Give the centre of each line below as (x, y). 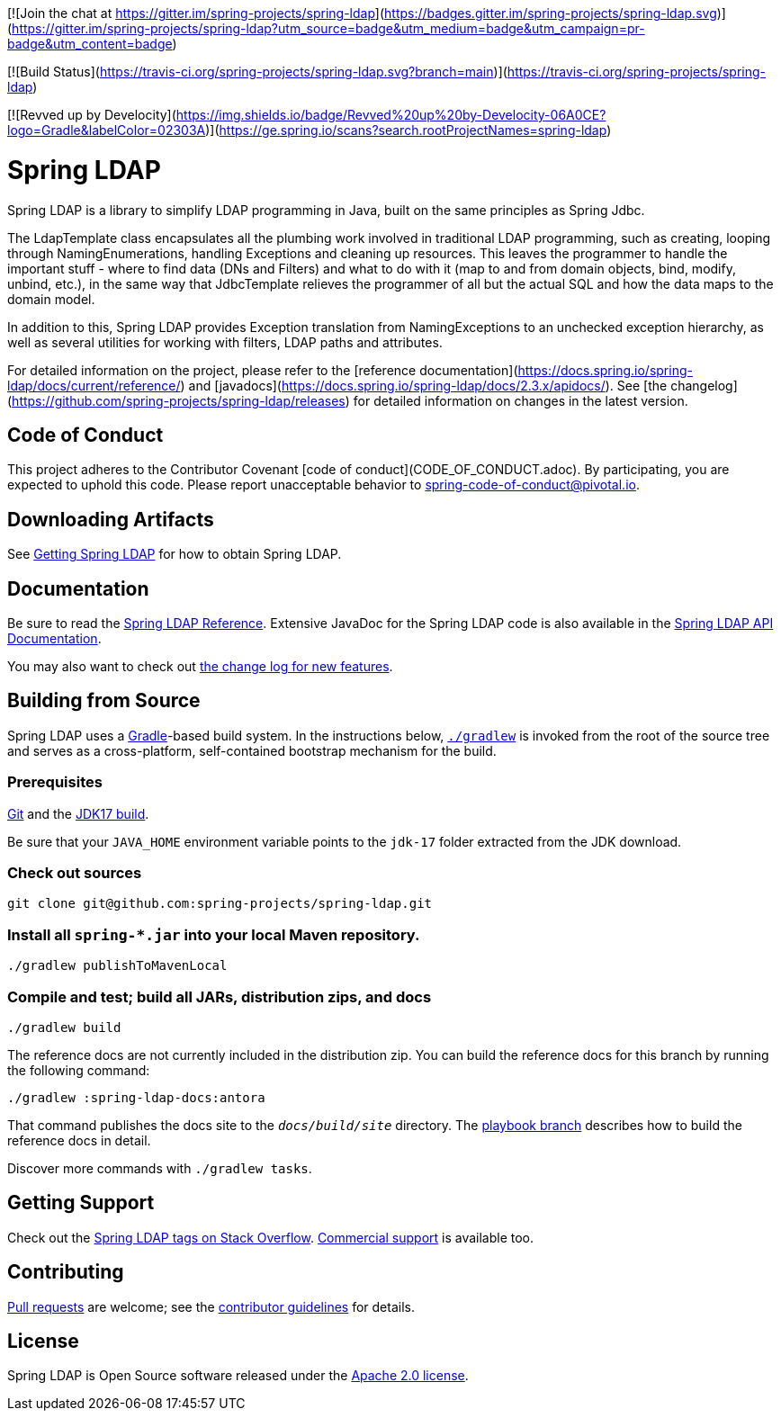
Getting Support (81, 1203)
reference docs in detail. (79, 1140)
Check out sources (75, 873)
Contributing (66, 1272)
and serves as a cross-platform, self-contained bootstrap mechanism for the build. (252, 750)
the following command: (79, 1070)
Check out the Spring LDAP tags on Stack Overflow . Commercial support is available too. (271, 1237)
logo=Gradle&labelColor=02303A (107, 130)
